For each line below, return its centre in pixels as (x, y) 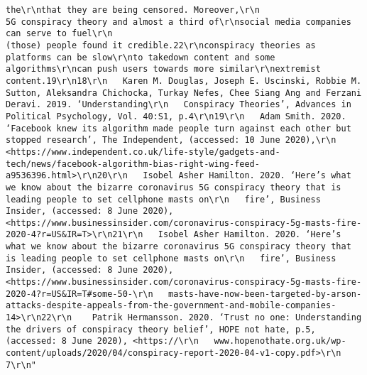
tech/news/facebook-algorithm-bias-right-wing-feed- (133, 164)
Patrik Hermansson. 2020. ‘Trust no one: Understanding (227, 318)
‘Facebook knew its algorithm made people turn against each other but (179, 128)
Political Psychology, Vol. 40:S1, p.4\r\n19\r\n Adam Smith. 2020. (176, 116)
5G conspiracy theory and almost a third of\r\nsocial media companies (179, 22)
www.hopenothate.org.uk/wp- (280, 341)
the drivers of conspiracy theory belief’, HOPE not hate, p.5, (161, 329)
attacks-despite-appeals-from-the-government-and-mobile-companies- (171, 306)
